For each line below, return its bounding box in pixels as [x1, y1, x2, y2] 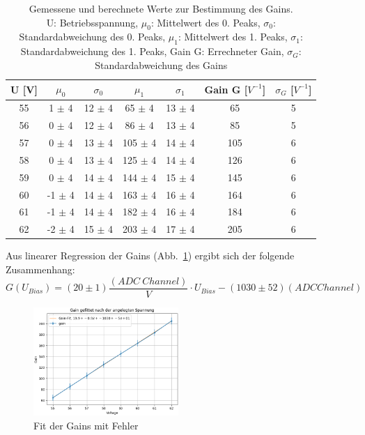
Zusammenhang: [6, 262, 75, 277]
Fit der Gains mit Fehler [33, 418, 139, 433]
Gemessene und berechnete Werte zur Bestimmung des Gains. [29, 1, 293, 15]
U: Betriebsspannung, [46, 15, 139, 29]
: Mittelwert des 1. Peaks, [178, 29, 288, 44]
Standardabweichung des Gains [95, 57, 228, 72]
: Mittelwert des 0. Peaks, [150, 15, 261, 29]
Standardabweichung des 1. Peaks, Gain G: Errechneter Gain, [20, 44, 284, 59]
